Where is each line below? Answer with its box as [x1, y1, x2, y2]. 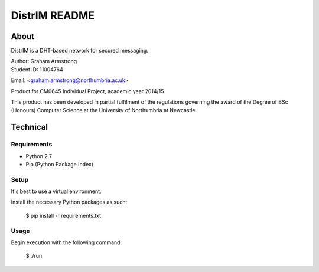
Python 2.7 [25, 152, 53, 159]
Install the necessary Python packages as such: [11, 198, 127, 206]
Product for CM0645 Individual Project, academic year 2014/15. [11, 87, 165, 94]
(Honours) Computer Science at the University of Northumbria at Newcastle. [11, 107, 197, 114]
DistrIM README [11, 9, 95, 22]
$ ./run [25, 253, 43, 260]
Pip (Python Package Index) [25, 160, 94, 168]
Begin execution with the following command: [11, 239, 122, 246]
